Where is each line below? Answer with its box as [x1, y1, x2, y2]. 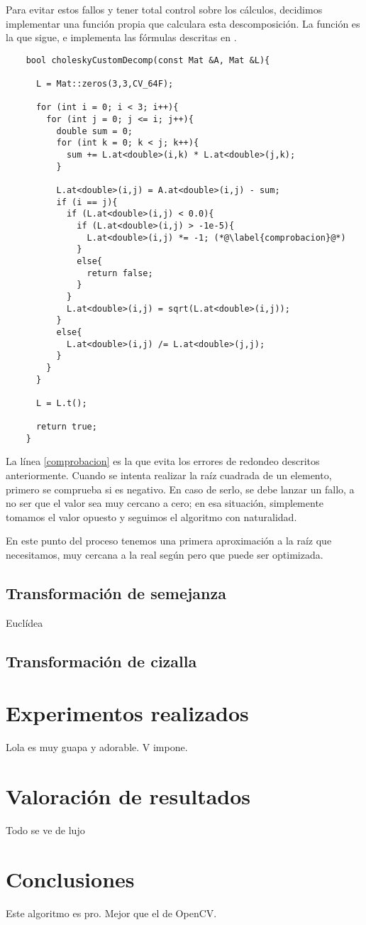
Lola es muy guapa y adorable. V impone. [6, 740, 188, 755]
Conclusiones [6, 864, 135, 893]
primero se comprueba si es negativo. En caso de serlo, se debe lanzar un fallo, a [6, 481, 355, 496]
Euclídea [6, 615, 43, 630]
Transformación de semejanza [6, 581, 226, 603]
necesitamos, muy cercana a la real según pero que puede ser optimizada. [6, 547, 323, 562]
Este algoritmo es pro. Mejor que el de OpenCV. [6, 905, 217, 920]
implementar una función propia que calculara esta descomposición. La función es [6, 16, 360, 31]
